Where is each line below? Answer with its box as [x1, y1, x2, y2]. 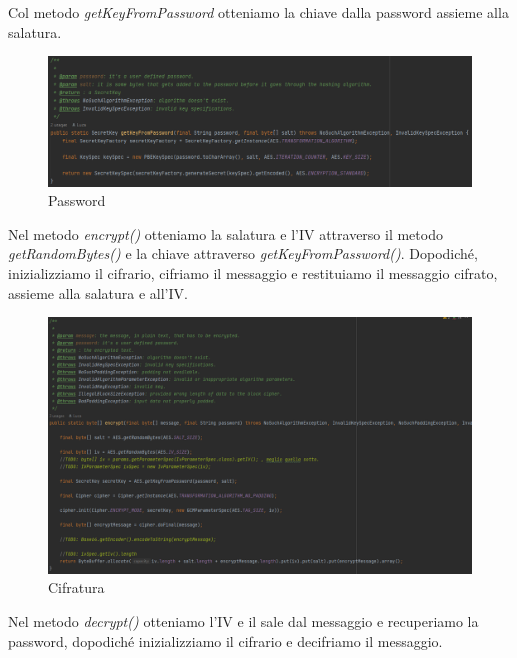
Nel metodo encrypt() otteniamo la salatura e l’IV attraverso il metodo [8, 223, 443, 244]
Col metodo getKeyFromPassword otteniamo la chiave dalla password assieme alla [8, 2, 509, 22]
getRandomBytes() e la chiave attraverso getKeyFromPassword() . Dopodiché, [8, 243, 478, 264]
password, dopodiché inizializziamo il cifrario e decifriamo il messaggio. [8, 630, 443, 651]
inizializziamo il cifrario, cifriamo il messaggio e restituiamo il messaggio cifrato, [8, 262, 498, 283]
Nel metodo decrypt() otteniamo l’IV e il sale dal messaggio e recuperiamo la [8, 611, 479, 632]
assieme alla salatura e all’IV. [8, 282, 188, 303]
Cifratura [48, 577, 105, 598]
